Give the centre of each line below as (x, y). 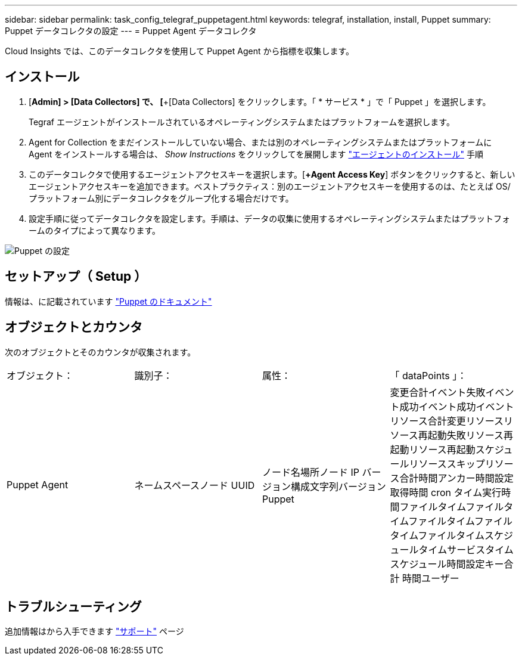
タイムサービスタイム (466, 549)
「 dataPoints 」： (428, 375)
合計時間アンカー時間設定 (456, 478)
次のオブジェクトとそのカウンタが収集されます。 (100, 352)
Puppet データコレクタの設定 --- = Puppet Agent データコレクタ (131, 31)
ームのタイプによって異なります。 (95, 230)
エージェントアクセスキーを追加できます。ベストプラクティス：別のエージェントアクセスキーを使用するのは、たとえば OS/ (270, 186)
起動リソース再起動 (433, 449)
